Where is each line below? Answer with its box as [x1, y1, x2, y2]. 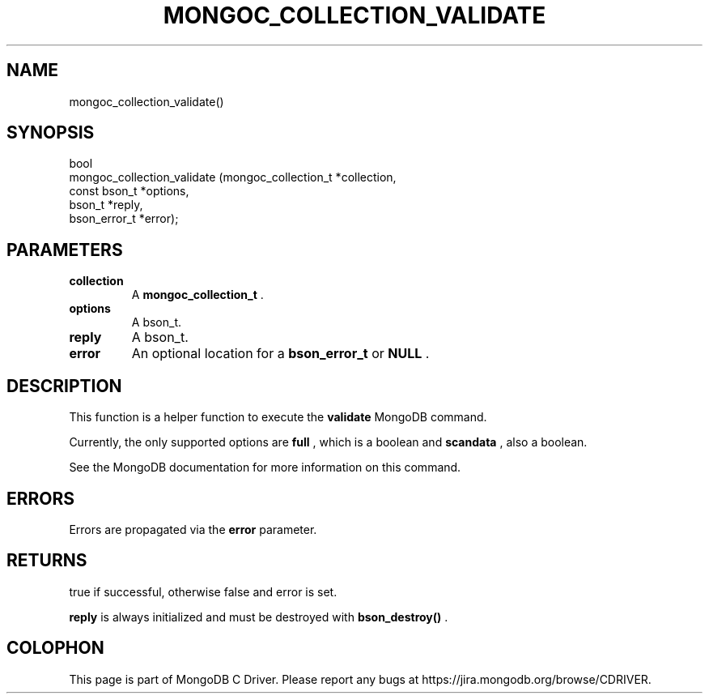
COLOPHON [6, 638, 104, 659]
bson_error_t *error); [69, 211, 179, 226]
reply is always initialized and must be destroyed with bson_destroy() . [69, 609, 448, 624]
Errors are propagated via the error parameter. [69, 522, 317, 536]
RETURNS [6, 550, 87, 571]
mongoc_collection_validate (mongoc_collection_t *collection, [69, 170, 397, 185]
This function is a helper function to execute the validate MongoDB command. [69, 410, 487, 425]
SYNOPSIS [6, 122, 95, 143]
